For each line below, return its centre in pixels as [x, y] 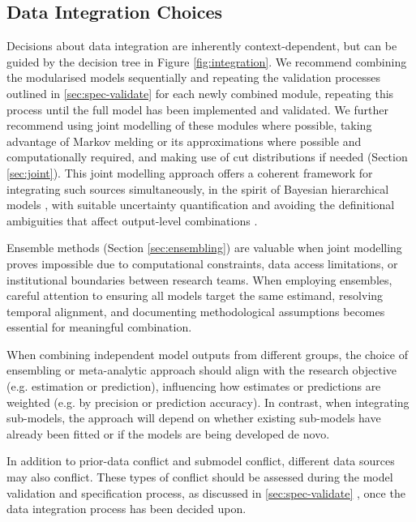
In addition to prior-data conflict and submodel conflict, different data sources [201, 461]
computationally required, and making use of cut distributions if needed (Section [207, 157]
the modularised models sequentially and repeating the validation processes [194, 77]
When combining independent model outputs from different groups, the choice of [207, 354]
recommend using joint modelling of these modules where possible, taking [189, 125]
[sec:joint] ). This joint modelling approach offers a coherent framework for [190, 172]
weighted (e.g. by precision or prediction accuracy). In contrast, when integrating [208, 402]
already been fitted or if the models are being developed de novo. [168, 433]
